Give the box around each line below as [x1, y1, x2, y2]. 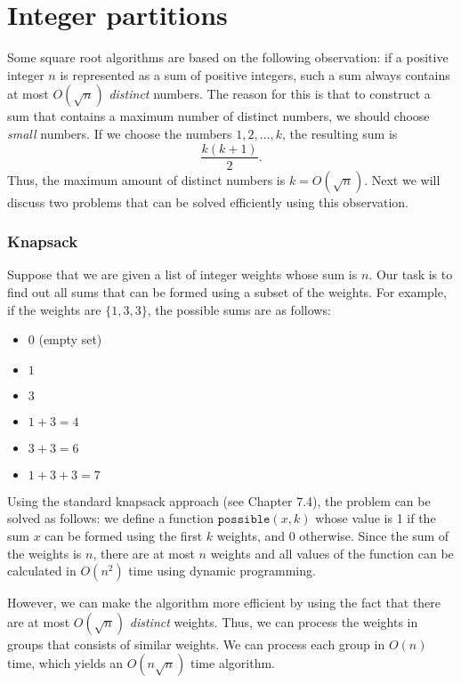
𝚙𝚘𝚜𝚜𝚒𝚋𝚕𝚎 [217, 513, 271, 527]
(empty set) [38, 330, 102, 349]
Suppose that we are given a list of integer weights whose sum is [7, 265, 358, 284]
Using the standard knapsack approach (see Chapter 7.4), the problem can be [7, 491, 431, 510]
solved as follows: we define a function [7, 509, 214, 527]
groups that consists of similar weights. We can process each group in [7, 634, 385, 653]
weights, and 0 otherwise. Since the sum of [216, 526, 449, 544]
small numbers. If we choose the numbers [7, 124, 232, 142]
